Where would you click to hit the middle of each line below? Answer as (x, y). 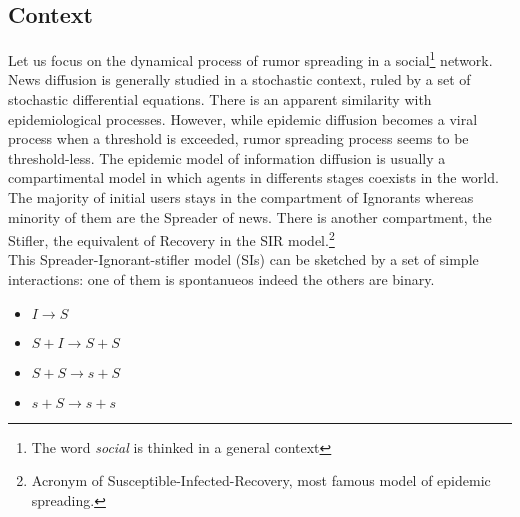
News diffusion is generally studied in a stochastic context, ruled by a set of (239, 79)
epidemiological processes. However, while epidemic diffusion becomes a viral (243, 118)
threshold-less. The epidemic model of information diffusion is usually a (227, 157)
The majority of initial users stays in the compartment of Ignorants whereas (241, 197)
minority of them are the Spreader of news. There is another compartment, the (250, 216)
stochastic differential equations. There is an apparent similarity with (220, 99)
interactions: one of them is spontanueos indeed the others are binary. (221, 279)
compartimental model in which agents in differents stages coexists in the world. (253, 177)
